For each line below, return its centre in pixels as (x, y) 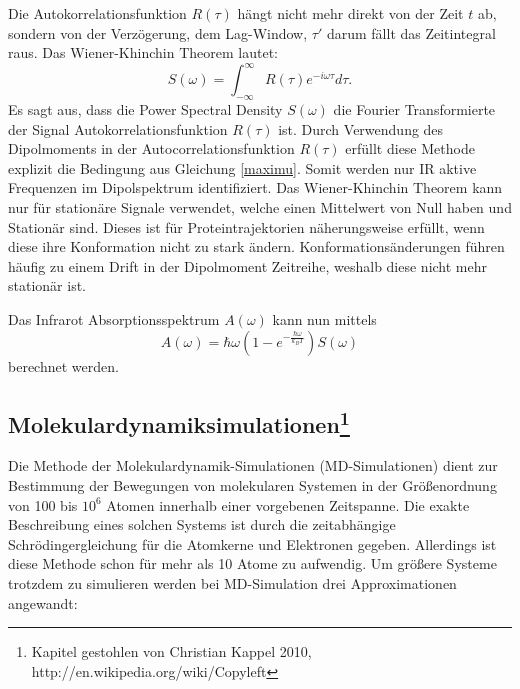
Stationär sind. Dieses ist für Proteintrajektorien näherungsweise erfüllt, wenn (246, 226)
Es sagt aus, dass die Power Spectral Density (145, 109)
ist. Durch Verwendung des (361, 128)
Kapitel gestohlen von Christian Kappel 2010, (171, 651)
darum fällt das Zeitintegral (411, 32)
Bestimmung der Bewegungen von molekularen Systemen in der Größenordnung (252, 485)
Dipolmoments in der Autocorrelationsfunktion (151, 148)
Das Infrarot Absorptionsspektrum (114, 319)
